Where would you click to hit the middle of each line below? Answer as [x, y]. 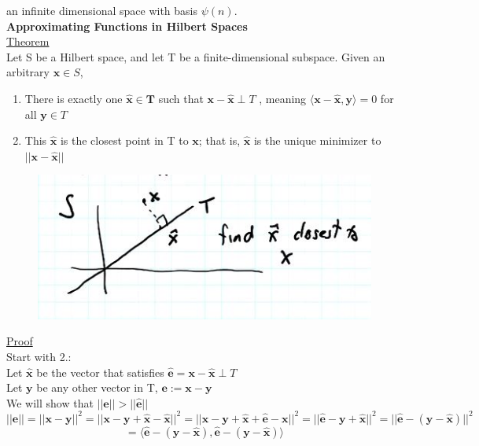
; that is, [219, 140]
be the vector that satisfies [100, 372]
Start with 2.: [39, 356]
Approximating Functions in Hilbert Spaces [127, 26]
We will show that [50, 402]
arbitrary [28, 72]
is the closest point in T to [124, 140]
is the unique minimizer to [317, 140]
